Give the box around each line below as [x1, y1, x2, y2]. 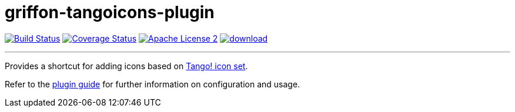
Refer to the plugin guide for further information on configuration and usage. [5, 79, 300, 89]
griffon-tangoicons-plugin [5, 2, 215, 22]
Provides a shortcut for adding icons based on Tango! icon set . [5, 60, 248, 71]
